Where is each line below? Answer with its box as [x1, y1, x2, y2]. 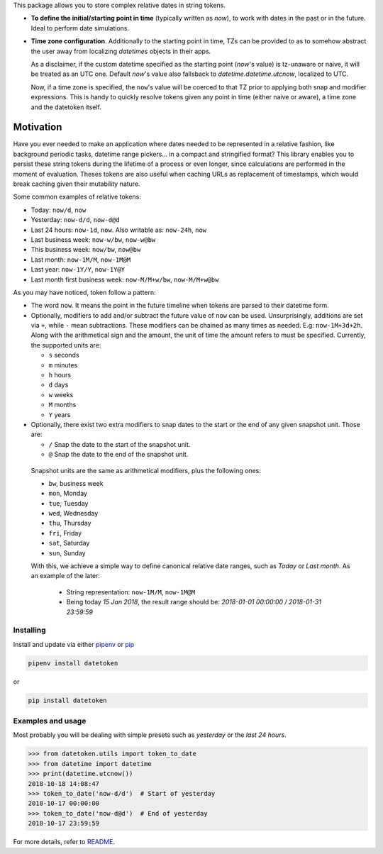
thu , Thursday [48, 518, 91, 528]
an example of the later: [30, 572, 101, 580]
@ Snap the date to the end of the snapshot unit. [48, 450, 189, 459]
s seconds [48, 351, 79, 360]
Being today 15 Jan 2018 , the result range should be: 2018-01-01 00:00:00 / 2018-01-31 [66, 598, 322, 606]
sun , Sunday [48, 548, 86, 557]
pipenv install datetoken [28, 659, 118, 667]
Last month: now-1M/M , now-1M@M [30, 255, 131, 264]
